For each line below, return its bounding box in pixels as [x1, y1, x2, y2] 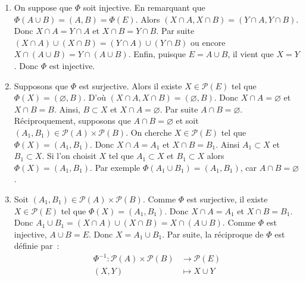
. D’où [83, 91, 107, 104]
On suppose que [14, 1, 73, 13]
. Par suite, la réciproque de [162, 227, 264, 240]
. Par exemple [90, 161, 140, 173]
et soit [176, 114, 199, 127]
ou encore [191, 36, 226, 48]
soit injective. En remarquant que [83, 1, 205, 13]
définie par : [14, 239, 60, 252]
